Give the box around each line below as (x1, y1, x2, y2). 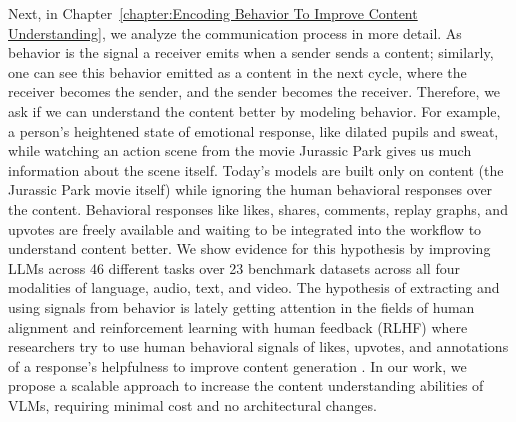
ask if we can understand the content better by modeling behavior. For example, (8, 100, 501, 121)
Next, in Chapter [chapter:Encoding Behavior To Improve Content (8, 3, 418, 23)
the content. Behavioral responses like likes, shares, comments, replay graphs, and (8, 198, 508, 219)
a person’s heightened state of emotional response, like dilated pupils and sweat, (8, 120, 499, 141)
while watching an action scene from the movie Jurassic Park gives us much (8, 140, 472, 161)
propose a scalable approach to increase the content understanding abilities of (8, 375, 484, 396)
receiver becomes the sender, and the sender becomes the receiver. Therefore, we (8, 81, 501, 102)
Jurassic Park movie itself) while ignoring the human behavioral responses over (8, 179, 493, 200)
